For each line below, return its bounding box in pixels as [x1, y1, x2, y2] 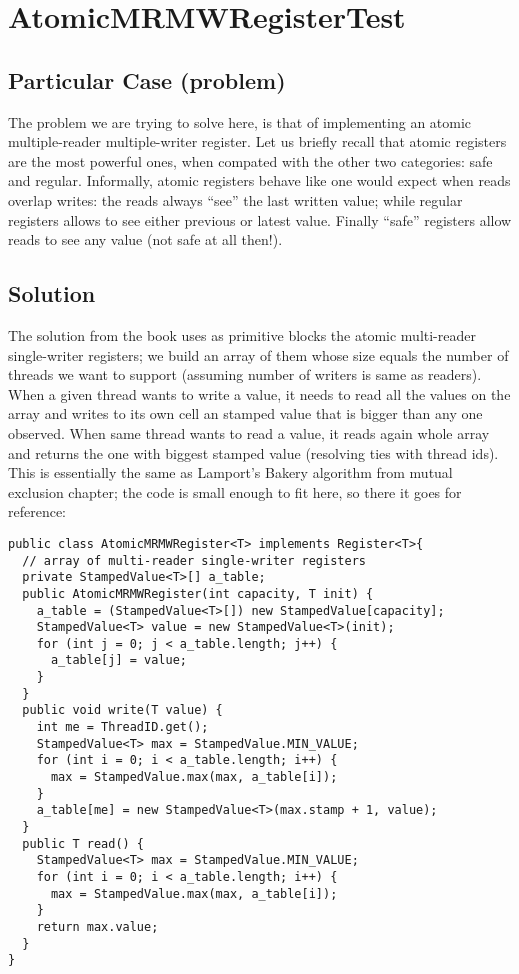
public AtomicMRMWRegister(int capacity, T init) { [22, 586, 374, 601]
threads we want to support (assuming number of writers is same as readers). [8, 364, 482, 385]
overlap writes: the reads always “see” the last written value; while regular [8, 189, 463, 210]
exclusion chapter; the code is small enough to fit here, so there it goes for [8, 481, 462, 502]
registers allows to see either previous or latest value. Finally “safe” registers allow [8, 209, 512, 230]
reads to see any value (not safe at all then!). [8, 229, 283, 250]
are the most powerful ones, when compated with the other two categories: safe [8, 150, 493, 171]
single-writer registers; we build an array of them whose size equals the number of [8, 344, 509, 365]
